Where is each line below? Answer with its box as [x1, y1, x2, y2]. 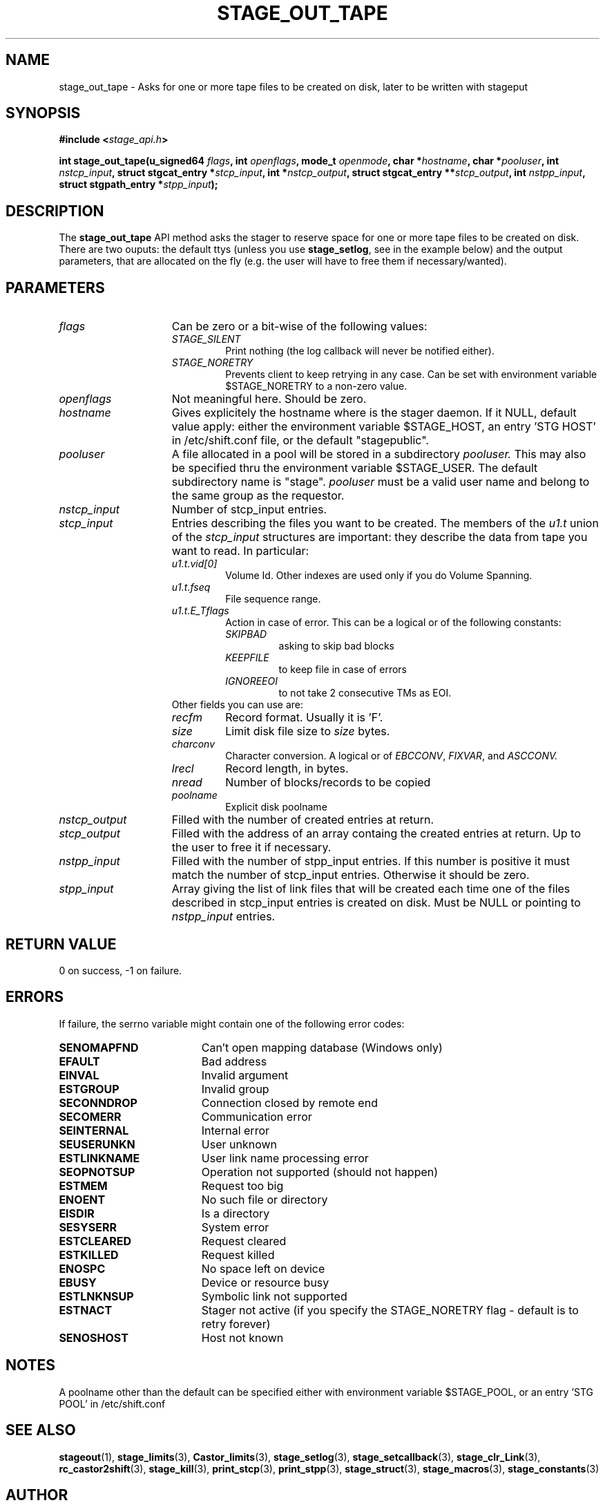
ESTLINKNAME [59, 1151, 140, 1165]
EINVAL [59, 1068, 99, 1082]
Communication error [201, 1109, 312, 1124]
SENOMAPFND [59, 1040, 139, 1054]
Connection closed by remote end [201, 1095, 378, 1110]
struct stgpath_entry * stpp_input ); [59, 178, 218, 191]
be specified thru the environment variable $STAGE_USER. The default [171, 461, 538, 475]
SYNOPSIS [6, 104, 81, 122]
